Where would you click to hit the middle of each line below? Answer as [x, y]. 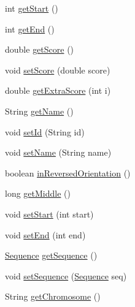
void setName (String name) [58, 152]
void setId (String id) [45, 131]
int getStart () [32, 8]
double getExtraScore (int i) [58, 90]
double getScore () [40, 49]
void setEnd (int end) [45, 234]
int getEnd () [30, 28]
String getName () [39, 111]
